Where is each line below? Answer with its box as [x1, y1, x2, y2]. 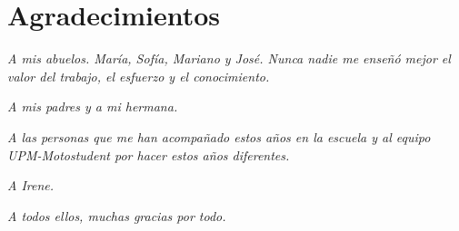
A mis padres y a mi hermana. [7, 97, 178, 116]
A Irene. [7, 176, 55, 195]
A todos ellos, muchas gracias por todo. [7, 206, 226, 225]
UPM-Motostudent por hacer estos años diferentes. [7, 145, 290, 164]
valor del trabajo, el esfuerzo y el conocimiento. [7, 66, 270, 85]
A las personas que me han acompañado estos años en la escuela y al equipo [7, 127, 431, 146]
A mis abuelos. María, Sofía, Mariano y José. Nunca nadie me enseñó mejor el [7, 49, 451, 68]
